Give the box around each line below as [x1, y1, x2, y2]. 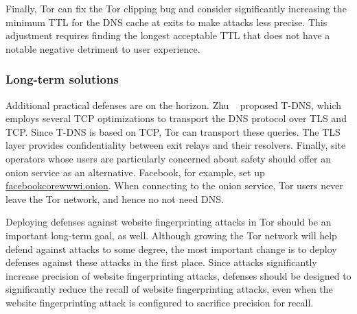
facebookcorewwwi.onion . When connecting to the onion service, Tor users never [5, 178, 343, 193]
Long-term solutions [5, 71, 119, 88]
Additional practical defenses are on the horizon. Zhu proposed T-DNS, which [5, 97, 342, 112]
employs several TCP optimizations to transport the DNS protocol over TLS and [5, 111, 347, 125]
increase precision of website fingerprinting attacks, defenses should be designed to [5, 268, 352, 282]
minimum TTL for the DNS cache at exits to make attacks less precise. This [5, 14, 327, 29]
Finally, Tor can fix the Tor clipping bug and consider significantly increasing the [5, 1, 347, 15]
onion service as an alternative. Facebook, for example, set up [5, 165, 265, 179]
